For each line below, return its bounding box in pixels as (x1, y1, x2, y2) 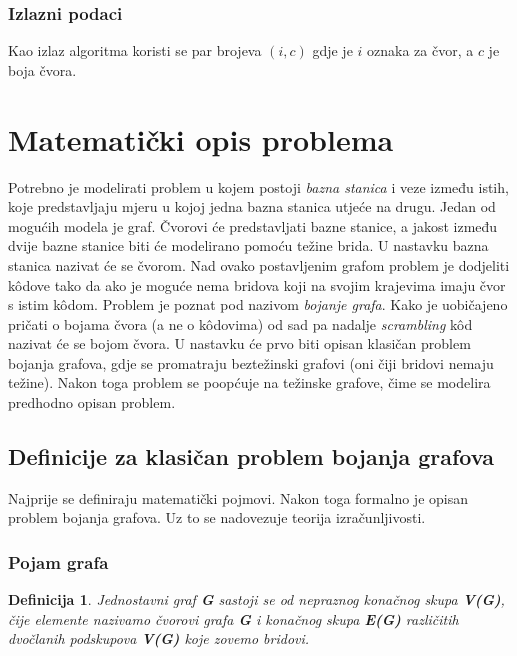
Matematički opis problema (8, 118, 394, 159)
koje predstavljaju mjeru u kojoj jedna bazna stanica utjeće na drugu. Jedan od (8, 196, 496, 217)
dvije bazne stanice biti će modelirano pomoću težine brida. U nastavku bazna (8, 235, 489, 256)
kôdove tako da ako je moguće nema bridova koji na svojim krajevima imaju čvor (8, 274, 506, 295)
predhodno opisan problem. (8, 392, 176, 413)
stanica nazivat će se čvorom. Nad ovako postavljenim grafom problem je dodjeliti (8, 254, 510, 275)
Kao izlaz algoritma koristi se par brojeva (8, 40, 262, 61)
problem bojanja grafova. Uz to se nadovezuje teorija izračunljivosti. (8, 507, 426, 528)
